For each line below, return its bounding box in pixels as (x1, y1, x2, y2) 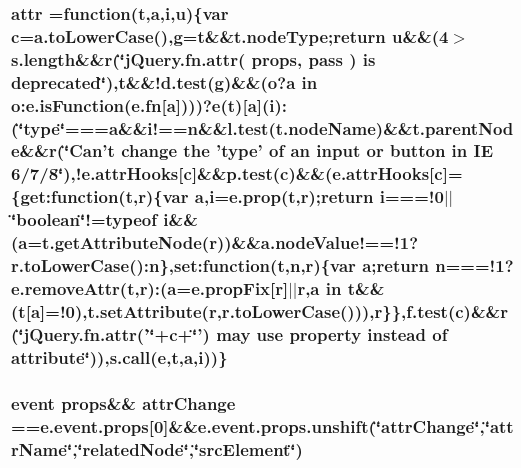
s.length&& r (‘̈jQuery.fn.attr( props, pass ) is (11, 46, 376, 71)
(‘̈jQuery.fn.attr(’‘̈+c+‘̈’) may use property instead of (11, 321, 448, 346)
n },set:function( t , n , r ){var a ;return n (148, 253, 446, 278)
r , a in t (297, 276, 356, 301)
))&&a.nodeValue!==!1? (216, 230, 419, 255)
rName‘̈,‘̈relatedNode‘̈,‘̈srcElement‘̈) (11, 436, 303, 461)
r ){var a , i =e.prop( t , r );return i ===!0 (138, 184, 444, 209)
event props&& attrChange (11, 390, 236, 415)
